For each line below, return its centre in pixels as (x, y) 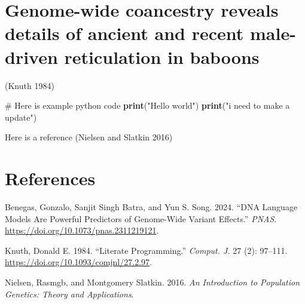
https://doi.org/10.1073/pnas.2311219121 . (82, 230)
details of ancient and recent (124, 33)
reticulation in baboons (162, 56)
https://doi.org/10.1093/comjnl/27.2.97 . (78, 262)
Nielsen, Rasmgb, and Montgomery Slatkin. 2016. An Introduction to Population (152, 282)
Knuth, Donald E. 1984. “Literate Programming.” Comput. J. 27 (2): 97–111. (146, 250)
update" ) (21, 117)
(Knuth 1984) (30, 85)
